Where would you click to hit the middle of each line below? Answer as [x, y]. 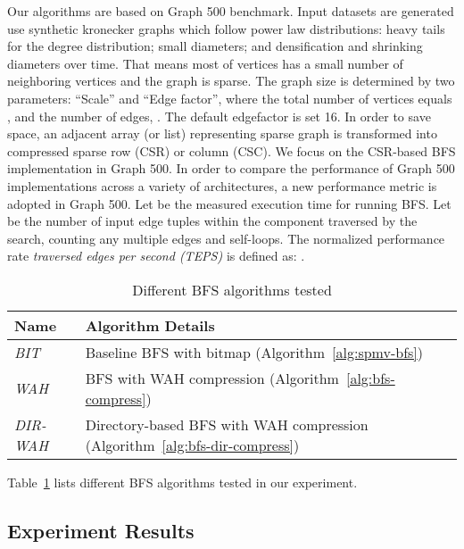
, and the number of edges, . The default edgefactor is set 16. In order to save [219, 116]
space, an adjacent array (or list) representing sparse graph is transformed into [222, 133]
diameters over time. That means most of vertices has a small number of [205, 63]
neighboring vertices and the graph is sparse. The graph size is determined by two [231, 81]
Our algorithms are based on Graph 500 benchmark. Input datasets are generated [231, 11]
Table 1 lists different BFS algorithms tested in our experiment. [182, 482]
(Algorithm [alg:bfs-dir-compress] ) [192, 445]
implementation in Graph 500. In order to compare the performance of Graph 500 [231, 168]
